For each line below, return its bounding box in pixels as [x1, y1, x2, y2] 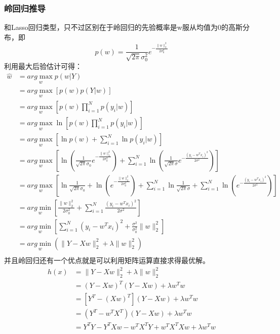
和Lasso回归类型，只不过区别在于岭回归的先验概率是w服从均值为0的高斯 [4, 22, 243, 32]
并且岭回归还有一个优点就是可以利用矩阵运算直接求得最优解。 [4, 254, 210, 265]
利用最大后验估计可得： [4, 61, 82, 71]
